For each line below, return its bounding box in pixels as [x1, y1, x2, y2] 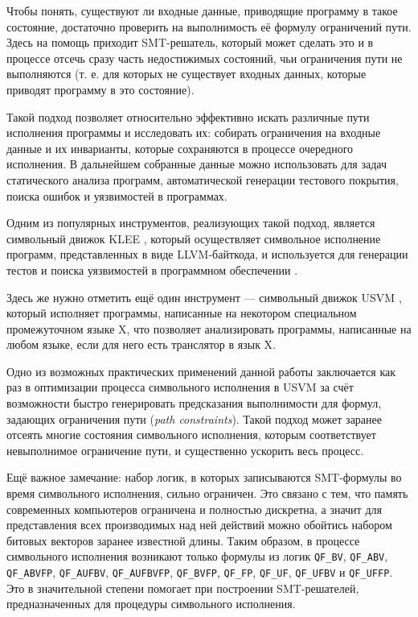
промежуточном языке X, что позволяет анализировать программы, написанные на [6, 320, 412, 337]
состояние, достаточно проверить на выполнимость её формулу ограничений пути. [6, 18, 412, 35]
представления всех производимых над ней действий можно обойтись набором [6, 516, 392, 533]
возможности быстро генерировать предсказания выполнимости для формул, [6, 395, 382, 412]
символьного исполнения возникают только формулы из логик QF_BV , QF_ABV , [6, 548, 388, 565]
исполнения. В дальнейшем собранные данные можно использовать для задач [6, 155, 387, 172]
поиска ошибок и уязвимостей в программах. [6, 187, 227, 204]
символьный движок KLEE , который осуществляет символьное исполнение [6, 230, 381, 246]
